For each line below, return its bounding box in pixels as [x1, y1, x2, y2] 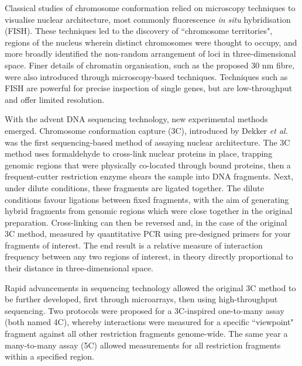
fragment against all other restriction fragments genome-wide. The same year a [5, 327, 288, 340]
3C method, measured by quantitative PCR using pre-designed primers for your [5, 227, 291, 240]
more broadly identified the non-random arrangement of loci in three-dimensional [5, 47, 296, 60]
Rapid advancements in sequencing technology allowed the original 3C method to [5, 281, 296, 294]
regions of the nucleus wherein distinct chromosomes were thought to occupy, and [5, 36, 297, 48]
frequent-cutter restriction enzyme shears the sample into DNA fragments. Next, [5, 170, 294, 182]
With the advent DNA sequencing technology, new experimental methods [5, 113, 268, 125]
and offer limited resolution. [5, 93, 105, 105]
